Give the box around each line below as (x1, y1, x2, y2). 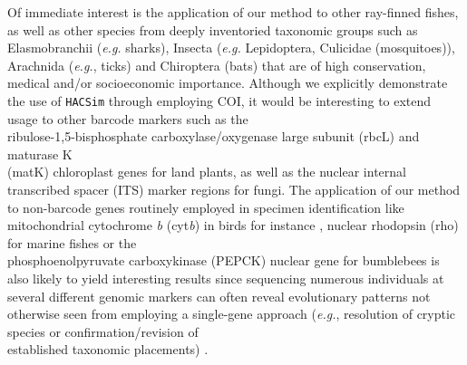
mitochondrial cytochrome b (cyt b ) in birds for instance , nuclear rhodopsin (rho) (7, 216, 459, 235)
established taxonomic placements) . (7, 340, 209, 359)
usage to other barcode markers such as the (7, 109, 248, 128)
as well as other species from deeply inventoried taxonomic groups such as (7, 20, 418, 39)
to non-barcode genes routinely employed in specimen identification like (7, 197, 404, 216)
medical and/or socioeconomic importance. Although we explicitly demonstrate (7, 73, 448, 92)
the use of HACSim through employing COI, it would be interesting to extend (7, 91, 432, 110)
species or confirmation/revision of (7, 322, 199, 341)
